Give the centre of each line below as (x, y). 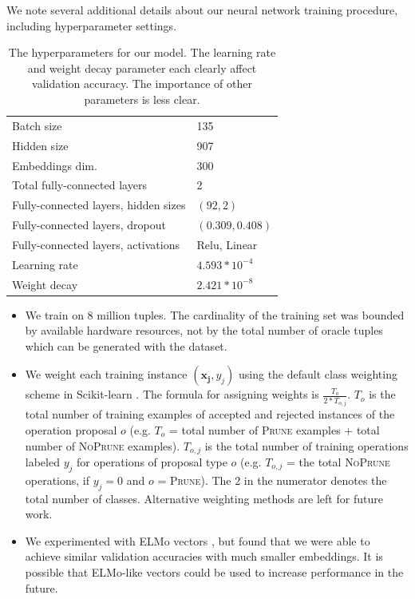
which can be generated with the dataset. (126, 345)
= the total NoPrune (338, 462)
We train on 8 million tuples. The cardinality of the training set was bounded (215, 314)
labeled (42, 462)
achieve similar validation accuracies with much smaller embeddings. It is (204, 556)
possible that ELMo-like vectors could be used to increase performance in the (214, 572)
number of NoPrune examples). (103, 445)
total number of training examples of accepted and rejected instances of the (210, 414)
